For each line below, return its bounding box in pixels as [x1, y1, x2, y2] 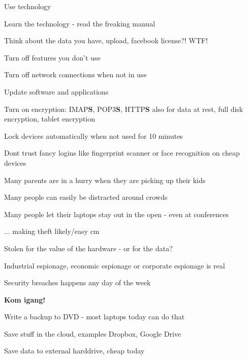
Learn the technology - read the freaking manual [4, 18, 156, 28]
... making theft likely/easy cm [4, 226, 100, 236]
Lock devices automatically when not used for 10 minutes [4, 130, 183, 141]
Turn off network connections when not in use [4, 69, 147, 80]
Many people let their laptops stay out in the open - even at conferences [4, 208, 229, 219]
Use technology [4, 1, 51, 11]
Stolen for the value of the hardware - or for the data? [4, 243, 173, 253]
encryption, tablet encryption [4, 113, 96, 124]
